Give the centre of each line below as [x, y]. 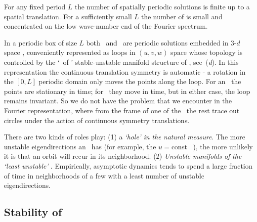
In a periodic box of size [41, 42]
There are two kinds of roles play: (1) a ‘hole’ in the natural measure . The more [125, 137]
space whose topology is [207, 52]
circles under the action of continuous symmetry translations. [97, 120]
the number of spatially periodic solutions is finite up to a [162, 6]
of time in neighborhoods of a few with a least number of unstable [104, 175]
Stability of [33, 212]
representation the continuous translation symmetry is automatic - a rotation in [125, 71]
